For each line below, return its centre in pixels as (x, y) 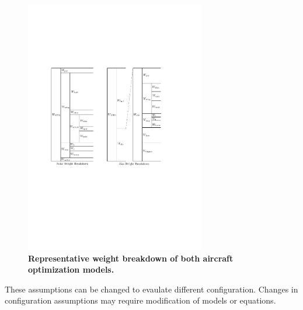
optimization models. (71, 269)
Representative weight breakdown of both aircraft (131, 258)
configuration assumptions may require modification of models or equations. (140, 300)
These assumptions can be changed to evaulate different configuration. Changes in (151, 289)
